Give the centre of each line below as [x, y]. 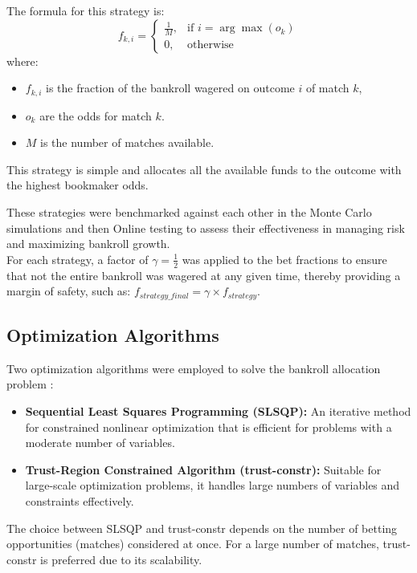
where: [22, 61]
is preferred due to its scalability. [121, 559]
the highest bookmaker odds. [78, 185]
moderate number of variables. [100, 443]
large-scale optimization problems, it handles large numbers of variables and [213, 485]
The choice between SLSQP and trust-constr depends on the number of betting [202, 528]
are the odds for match [96, 115]
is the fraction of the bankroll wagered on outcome [170, 88]
